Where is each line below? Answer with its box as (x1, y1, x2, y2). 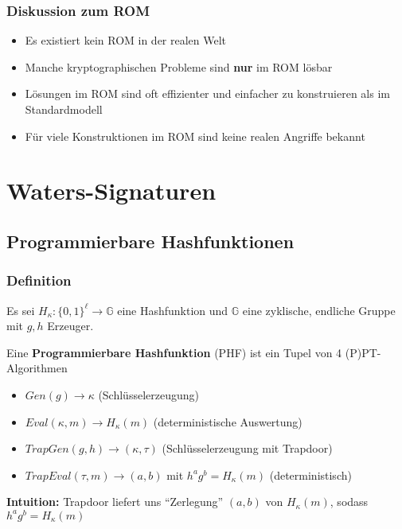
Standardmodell (25, 101, 103, 117)
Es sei (6, 301, 35, 318)
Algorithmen (6, 360, 68, 376)
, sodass (330, 493, 369, 510)
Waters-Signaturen (6, 174, 217, 207)
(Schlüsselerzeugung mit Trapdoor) (162, 440, 333, 457)
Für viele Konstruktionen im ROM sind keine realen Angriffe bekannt (25, 127, 365, 144)
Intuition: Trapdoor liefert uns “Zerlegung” (6, 493, 224, 510)
